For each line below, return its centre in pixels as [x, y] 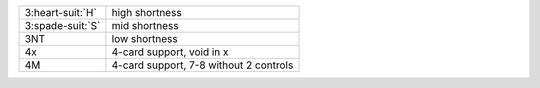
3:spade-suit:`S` [62, 25]
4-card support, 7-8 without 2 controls [202, 65]
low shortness [145, 38]
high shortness [146, 12]
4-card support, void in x [170, 52]
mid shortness [145, 25]
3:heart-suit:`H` [60, 12]
